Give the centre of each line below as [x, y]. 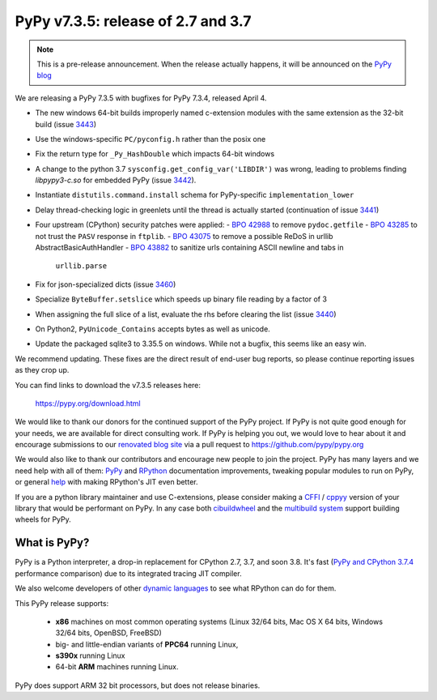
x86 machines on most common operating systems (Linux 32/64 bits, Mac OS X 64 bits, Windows [219, 621]
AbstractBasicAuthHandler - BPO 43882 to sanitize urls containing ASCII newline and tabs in [189, 248]
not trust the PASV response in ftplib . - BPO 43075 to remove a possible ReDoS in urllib [184, 236]
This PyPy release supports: [62, 603]
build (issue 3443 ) [66, 124]
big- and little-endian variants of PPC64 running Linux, [147, 644]
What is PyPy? [52, 543]
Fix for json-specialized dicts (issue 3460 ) [106, 284]
